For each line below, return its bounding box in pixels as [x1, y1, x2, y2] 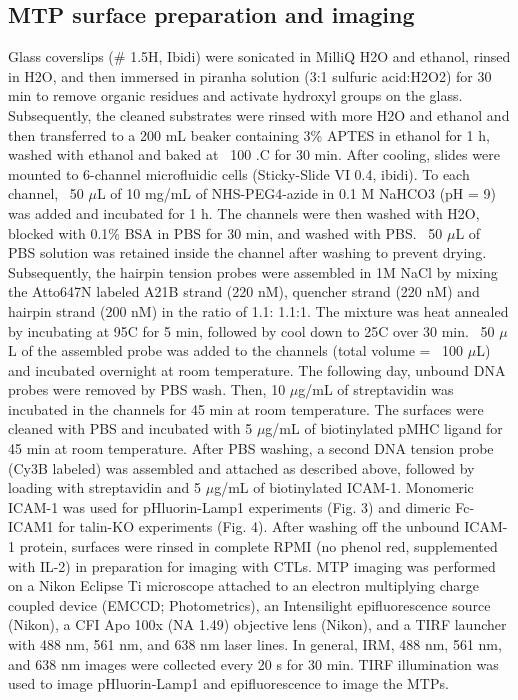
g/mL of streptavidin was [298, 379, 454, 400]
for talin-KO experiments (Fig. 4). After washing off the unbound [58, 516, 460, 537]
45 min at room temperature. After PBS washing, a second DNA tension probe [8, 438, 494, 459]
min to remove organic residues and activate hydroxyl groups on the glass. [8, 85, 463, 106]
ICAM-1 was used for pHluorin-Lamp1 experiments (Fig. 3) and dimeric [8, 496, 451, 517]
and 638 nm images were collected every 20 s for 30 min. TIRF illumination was [8, 653, 499, 674]
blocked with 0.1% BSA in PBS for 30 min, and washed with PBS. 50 [8, 222, 443, 243]
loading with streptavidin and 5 [8, 477, 202, 498]
